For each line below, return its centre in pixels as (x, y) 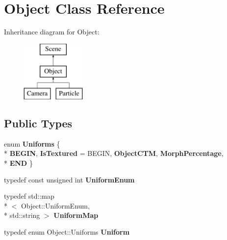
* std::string (22, 215)
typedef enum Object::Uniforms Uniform (67, 232)
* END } (18, 163)
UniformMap (76, 215)
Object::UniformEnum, (55, 205)
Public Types (38, 123)
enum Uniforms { (32, 143)
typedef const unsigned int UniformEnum (69, 179)
